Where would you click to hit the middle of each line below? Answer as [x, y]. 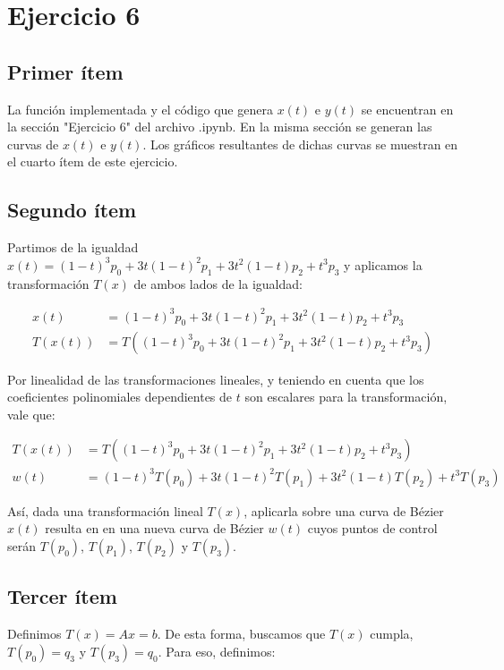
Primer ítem [65, 71]
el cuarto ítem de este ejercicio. [93, 161]
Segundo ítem [72, 210]
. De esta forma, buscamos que [241, 634]
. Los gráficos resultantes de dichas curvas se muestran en [300, 144]
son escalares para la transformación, [346, 397]
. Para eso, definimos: [217, 651]
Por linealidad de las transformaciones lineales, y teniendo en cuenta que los [216, 379]
